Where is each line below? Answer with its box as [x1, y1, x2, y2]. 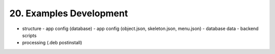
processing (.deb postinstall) [22, 40, 82, 46]
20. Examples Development [9, 8, 128, 19]
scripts [22, 32, 37, 38]
